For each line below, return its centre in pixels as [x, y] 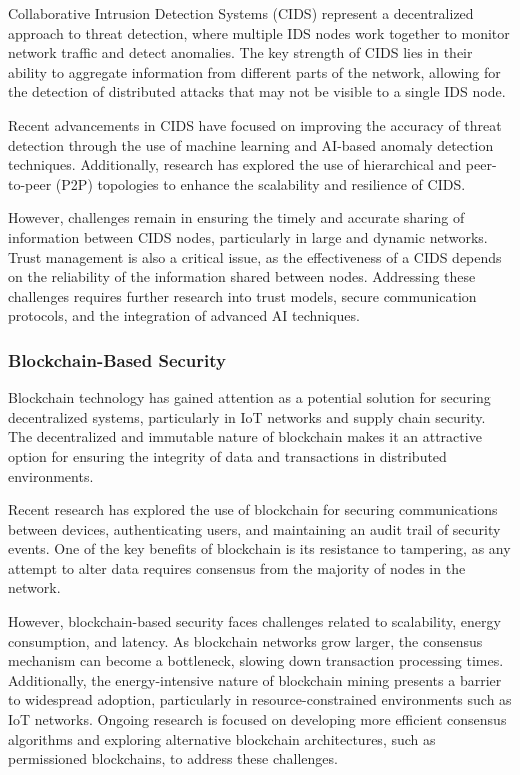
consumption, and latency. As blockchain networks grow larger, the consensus [245, 640]
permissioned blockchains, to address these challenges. [173, 758]
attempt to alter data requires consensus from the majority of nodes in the [237, 567]
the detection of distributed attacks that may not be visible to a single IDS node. [257, 91]
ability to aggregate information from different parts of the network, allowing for [254, 71]
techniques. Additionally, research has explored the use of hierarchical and [235, 164]
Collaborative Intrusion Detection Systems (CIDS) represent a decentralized [241, 13]
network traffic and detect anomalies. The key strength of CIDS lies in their [240, 52]
